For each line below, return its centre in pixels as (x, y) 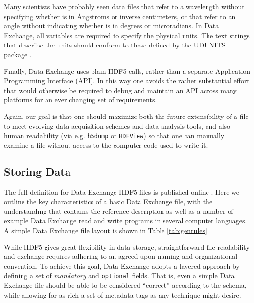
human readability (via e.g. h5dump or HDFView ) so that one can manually (114, 135)
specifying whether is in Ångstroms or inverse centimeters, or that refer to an (120, 16)
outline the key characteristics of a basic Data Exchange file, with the (108, 201)
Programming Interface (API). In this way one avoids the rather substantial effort (127, 81)
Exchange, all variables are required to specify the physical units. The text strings (127, 35)
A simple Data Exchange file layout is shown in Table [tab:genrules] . (106, 230)
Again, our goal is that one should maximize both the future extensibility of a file (126, 116)
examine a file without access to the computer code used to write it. (106, 145)
